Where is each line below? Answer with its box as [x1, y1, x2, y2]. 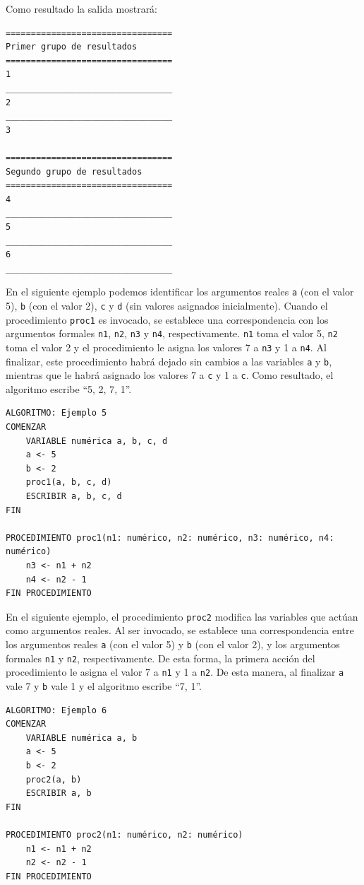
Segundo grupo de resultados [6, 166, 142, 177]
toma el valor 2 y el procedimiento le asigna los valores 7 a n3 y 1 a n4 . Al [6, 339, 327, 354]
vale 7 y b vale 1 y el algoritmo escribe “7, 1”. [6, 679, 202, 693]
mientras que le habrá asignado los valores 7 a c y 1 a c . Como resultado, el [6, 368, 334, 382]
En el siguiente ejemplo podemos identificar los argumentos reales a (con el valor [6, 284, 354, 299]
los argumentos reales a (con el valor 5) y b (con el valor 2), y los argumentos [6, 637, 340, 652]
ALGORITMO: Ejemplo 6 [6, 705, 107, 715]
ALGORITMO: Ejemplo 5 [6, 408, 107, 418]
